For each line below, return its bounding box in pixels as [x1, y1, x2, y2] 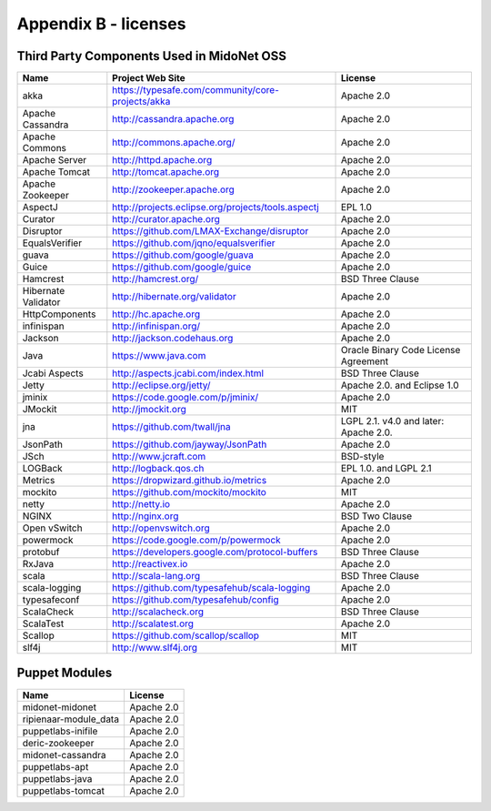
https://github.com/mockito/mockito [112, 486, 267, 499]
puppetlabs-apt [22, 760, 89, 773]
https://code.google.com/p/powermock [112, 533, 281, 546]
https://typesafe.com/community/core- [112, 84, 279, 96]
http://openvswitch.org [112, 522, 210, 534]
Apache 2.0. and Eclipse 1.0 [340, 379, 459, 391]
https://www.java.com [112, 350, 206, 362]
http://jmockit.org [112, 403, 186, 416]
